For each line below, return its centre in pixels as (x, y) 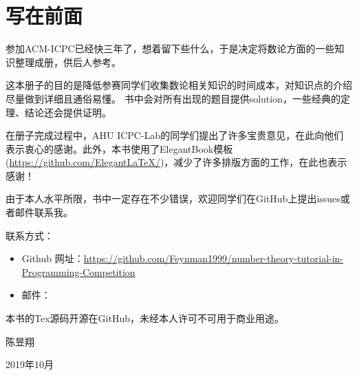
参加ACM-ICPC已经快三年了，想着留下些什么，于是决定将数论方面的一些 (170, 49)
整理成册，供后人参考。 (68, 62)
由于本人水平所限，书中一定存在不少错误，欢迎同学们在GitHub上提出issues (173, 199)
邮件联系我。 (44, 212)
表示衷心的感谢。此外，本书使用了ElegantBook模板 (119, 148)
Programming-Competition (78, 271)
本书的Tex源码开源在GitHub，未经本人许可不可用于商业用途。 (145, 318)
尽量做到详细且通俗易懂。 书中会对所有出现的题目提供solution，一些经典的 (173, 98)
